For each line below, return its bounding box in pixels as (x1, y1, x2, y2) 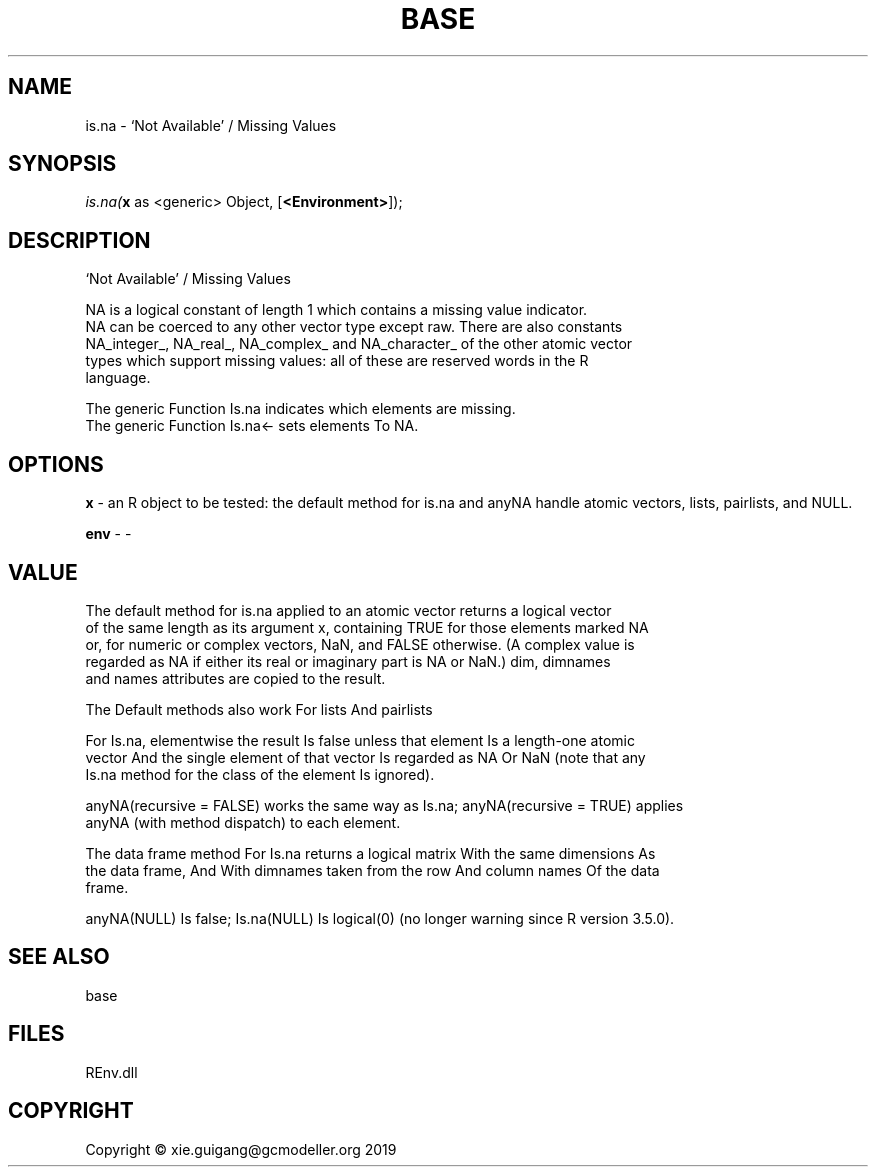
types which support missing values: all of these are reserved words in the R (85, 352, 589, 370)
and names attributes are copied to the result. (85, 669, 386, 687)
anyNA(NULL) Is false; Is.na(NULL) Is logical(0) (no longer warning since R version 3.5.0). (85, 909, 675, 927)
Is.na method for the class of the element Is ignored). (85, 765, 435, 783)
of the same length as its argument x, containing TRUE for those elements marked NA (85, 618, 649, 636)
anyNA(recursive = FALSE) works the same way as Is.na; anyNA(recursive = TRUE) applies (85, 796, 684, 814)
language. (85, 369, 151, 387)
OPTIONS (8, 451, 104, 477)
